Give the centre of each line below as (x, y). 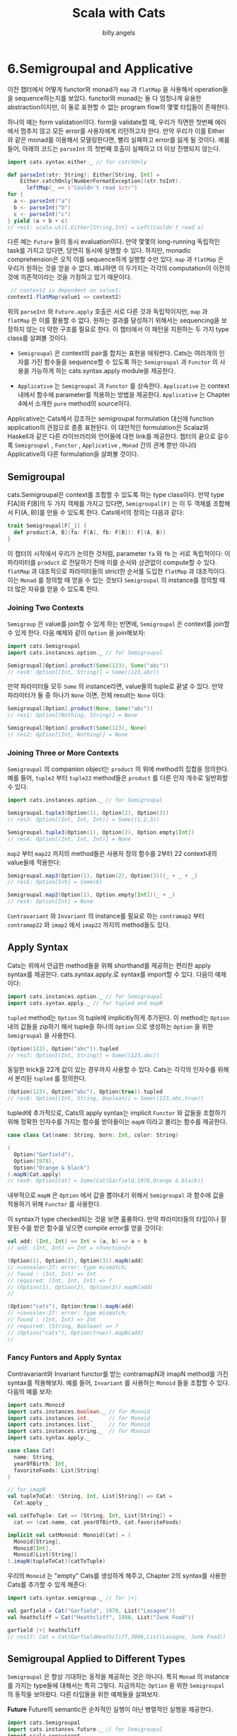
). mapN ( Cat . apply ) (34, 1174)
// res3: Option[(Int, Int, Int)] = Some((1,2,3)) (83, 819)
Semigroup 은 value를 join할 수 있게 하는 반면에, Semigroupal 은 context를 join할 (118, 624)
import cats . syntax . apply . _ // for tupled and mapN (85, 1003)
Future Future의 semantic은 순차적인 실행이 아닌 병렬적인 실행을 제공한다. (110, 1709)
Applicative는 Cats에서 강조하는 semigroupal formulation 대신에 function (111, 418)
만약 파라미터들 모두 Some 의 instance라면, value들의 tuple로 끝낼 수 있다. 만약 (115, 686)
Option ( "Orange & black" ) (52, 1167)
